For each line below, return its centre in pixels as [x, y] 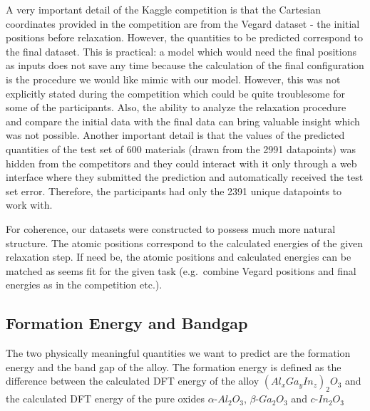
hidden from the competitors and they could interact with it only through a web [181, 163]
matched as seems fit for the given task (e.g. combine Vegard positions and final [181, 270]
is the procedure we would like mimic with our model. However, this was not [173, 79]
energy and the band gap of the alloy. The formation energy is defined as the [174, 366]
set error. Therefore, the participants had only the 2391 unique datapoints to [174, 191]
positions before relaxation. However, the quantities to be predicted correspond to [185, 37]
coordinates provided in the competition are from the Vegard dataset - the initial [183, 23]
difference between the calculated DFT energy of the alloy [133, 381]
